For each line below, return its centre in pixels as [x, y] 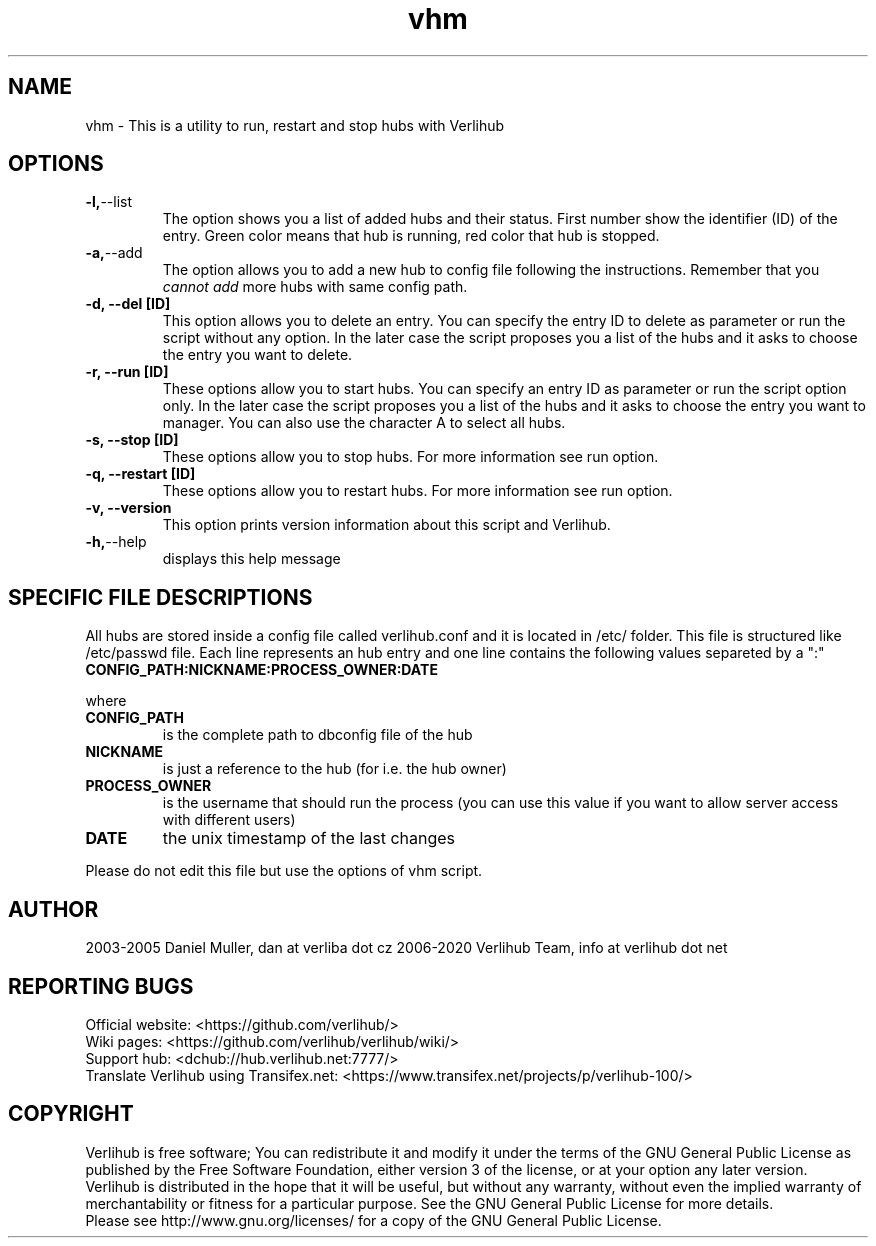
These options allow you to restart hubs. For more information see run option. [417, 491]
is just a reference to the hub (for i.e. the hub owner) [334, 769]
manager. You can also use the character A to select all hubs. [364, 423]
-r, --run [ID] [127, 372]
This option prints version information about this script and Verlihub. [386, 525]
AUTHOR [53, 909]
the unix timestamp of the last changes [309, 838]
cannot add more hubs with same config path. [315, 287]
